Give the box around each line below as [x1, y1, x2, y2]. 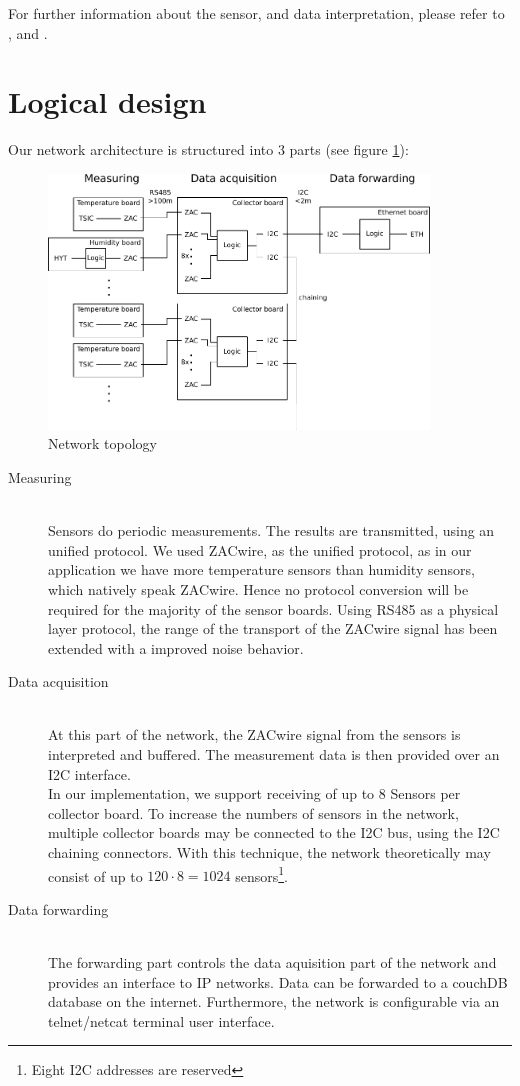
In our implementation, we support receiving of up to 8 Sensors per [48, 783, 461, 804]
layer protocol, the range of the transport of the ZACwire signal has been [48, 618, 498, 639]
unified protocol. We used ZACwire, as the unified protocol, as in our [48, 539, 472, 560]
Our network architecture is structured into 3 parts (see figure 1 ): [8, 139, 409, 160]
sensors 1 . [235, 862, 288, 886]
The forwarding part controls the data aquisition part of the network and [48, 952, 497, 973]
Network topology [48, 433, 157, 454]
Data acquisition [8, 671, 109, 692]
